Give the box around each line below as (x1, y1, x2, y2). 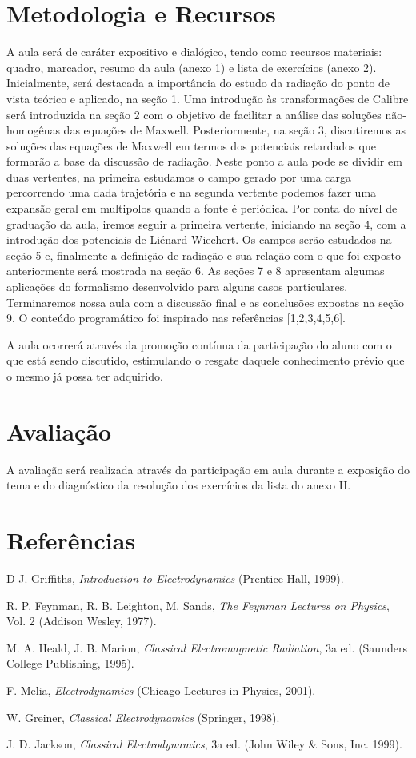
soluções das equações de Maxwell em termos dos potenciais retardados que (6, 137, 376, 154)
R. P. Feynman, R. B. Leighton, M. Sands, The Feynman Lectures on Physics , (6, 596, 390, 613)
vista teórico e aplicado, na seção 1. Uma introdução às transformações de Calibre (6, 90, 409, 106)
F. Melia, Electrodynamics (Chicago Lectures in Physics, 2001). (6, 682, 316, 698)
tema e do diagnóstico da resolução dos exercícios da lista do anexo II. (6, 477, 351, 493)
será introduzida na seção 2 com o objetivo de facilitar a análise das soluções (6, 106, 382, 122)
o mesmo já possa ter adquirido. (6, 368, 163, 384)
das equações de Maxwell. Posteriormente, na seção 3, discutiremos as (63, 122, 406, 138)
